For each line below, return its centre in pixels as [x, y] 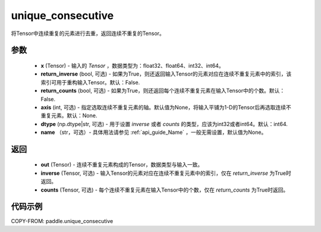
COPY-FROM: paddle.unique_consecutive [62, 221]
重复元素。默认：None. [69, 115]
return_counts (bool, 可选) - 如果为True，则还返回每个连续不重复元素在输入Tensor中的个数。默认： [163, 91]
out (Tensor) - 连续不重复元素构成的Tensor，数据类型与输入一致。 [122, 165]
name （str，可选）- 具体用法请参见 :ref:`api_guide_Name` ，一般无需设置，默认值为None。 [154, 132]
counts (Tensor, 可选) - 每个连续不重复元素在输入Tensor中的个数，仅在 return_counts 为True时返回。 [165, 190]
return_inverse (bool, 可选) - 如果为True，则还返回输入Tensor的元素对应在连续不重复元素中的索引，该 [166, 74]
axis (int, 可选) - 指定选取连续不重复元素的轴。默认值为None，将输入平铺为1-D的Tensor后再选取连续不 [166, 107]
